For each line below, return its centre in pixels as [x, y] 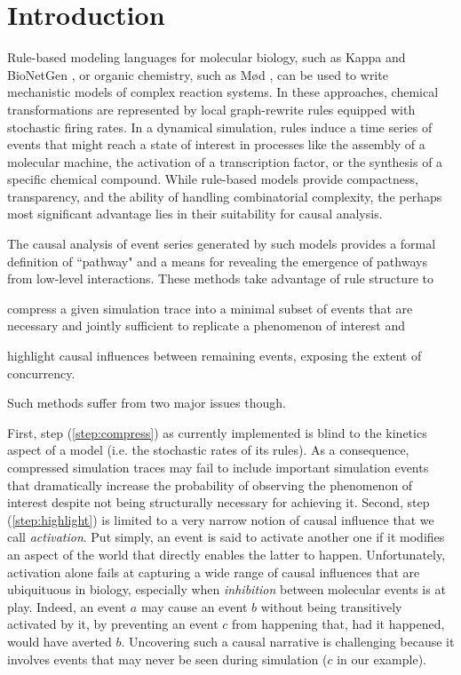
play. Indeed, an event [67, 606]
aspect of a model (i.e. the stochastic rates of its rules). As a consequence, [208, 450]
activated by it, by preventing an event [113, 624]
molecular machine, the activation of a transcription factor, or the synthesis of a [225, 161]
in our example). [382, 659]
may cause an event [194, 606]
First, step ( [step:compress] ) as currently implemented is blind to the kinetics [217, 432]
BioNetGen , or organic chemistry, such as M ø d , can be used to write [198, 74]
